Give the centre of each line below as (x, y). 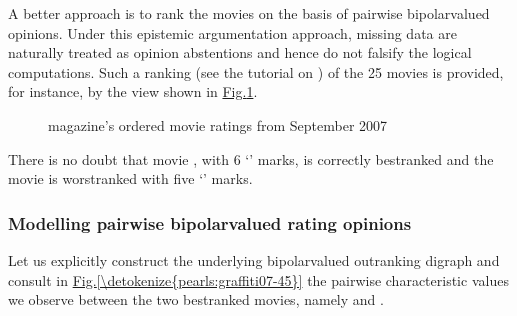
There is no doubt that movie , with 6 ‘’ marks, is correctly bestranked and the (251, 158)
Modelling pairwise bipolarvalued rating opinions (210, 222)
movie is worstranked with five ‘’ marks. (130, 178)
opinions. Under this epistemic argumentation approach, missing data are (232, 32)
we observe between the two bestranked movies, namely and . (196, 299)
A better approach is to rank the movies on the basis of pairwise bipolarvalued (249, 13)
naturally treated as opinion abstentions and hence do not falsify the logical (240, 52)
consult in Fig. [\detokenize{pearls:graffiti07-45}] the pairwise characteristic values (258, 279)
